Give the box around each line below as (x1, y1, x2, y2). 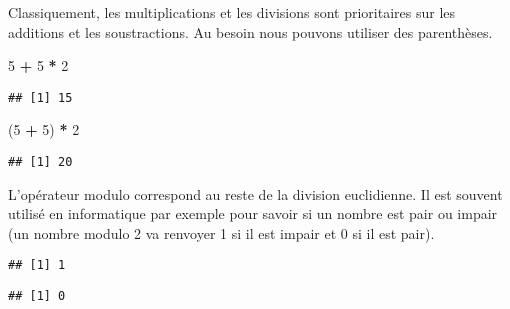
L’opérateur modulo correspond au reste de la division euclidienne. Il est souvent (8, 183, 503, 204)
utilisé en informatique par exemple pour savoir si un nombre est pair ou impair (8, 203, 498, 224)
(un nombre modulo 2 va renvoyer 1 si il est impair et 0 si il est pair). (8, 222, 435, 243)
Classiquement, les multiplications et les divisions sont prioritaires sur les (8, 2, 456, 22)
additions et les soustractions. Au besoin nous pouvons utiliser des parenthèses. (8, 21, 493, 42)
